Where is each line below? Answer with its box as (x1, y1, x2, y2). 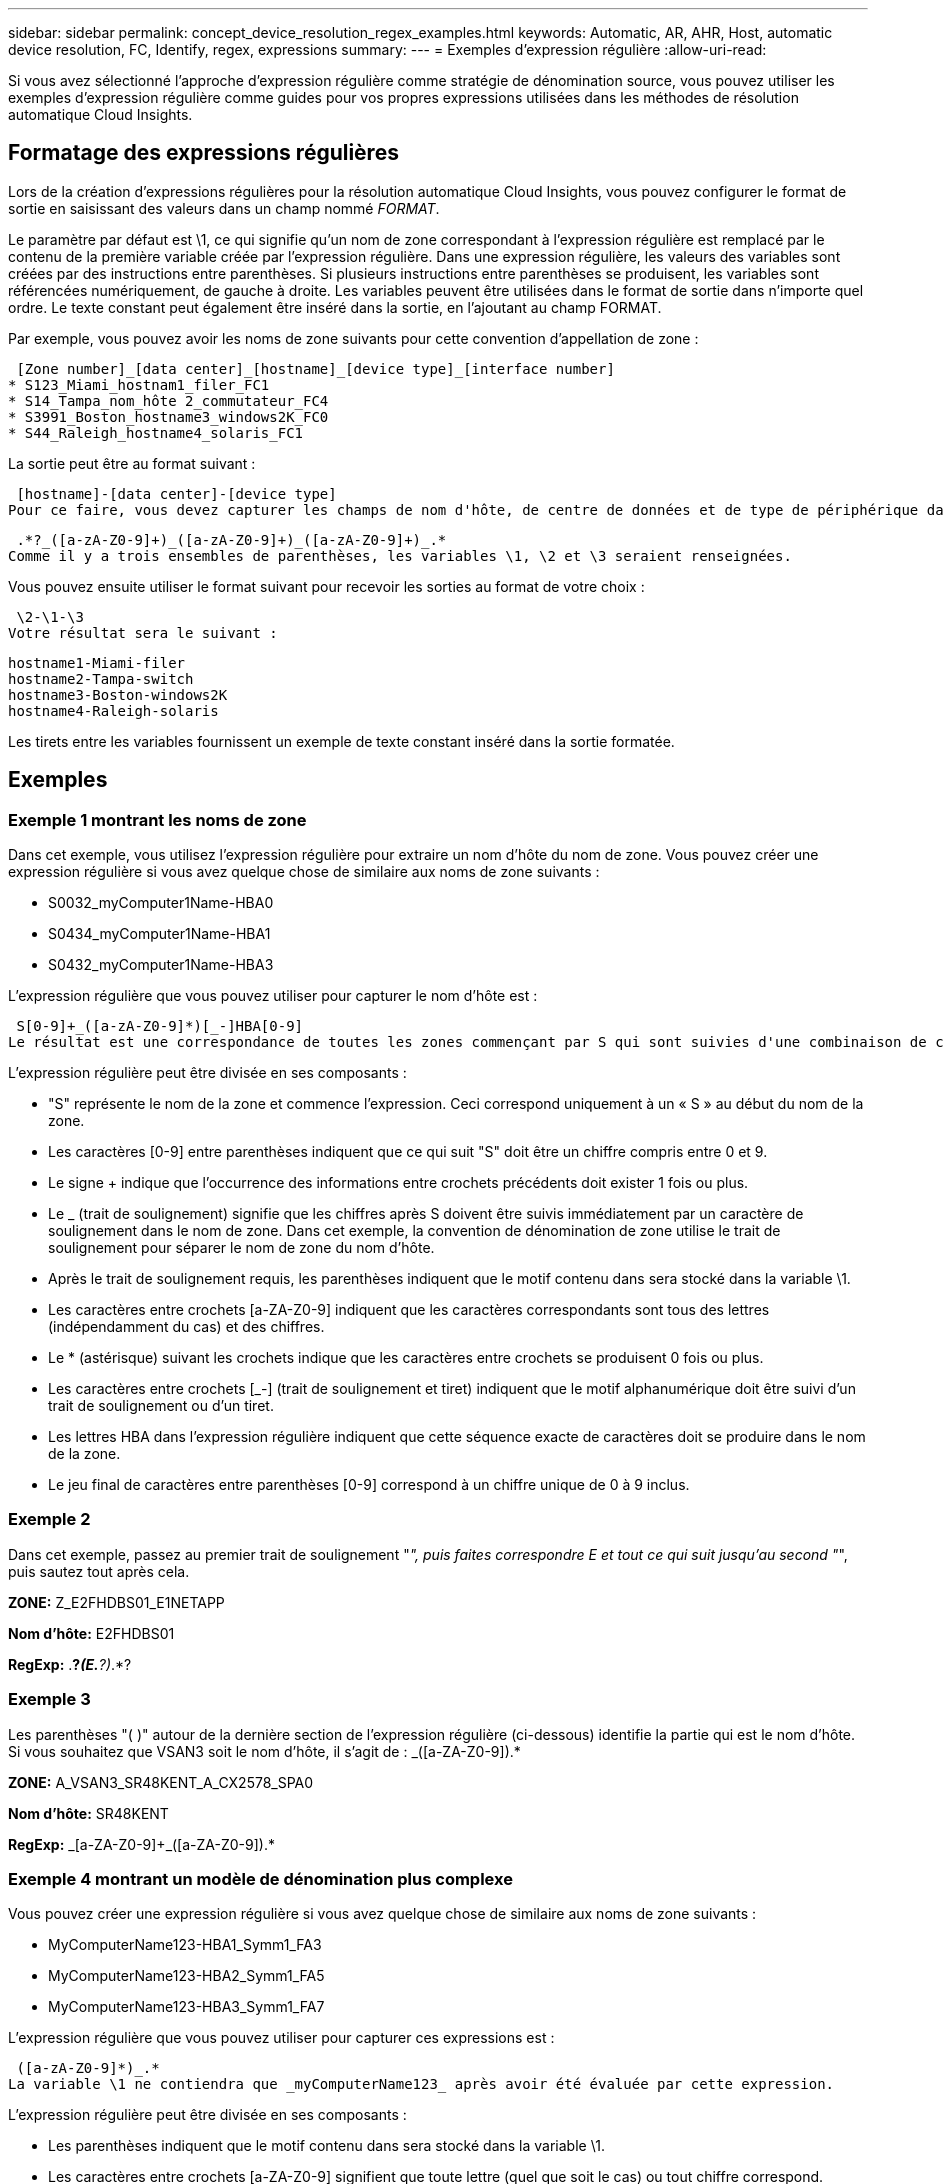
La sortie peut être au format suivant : (8, 454, 256, 472)
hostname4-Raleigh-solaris (8, 702, 219, 719)
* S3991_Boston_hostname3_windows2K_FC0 (8, 408, 329, 425)
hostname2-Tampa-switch (8, 670, 194, 687)
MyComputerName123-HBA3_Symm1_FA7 (48, 1998, 325, 2016)
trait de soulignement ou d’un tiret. (48, 1397, 274, 1415)
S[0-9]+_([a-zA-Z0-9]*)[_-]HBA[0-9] (16, 1018, 304, 1035)
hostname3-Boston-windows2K (8, 686, 228, 703)
